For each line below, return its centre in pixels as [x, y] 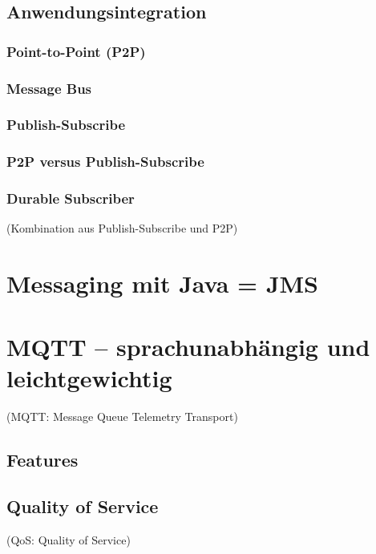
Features [42, 459]
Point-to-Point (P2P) [76, 51]
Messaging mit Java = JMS [162, 283]
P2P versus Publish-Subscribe [105, 162]
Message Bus [49, 88]
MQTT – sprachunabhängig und [188, 346]
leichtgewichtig [89, 377]
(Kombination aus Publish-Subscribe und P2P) [122, 228]
